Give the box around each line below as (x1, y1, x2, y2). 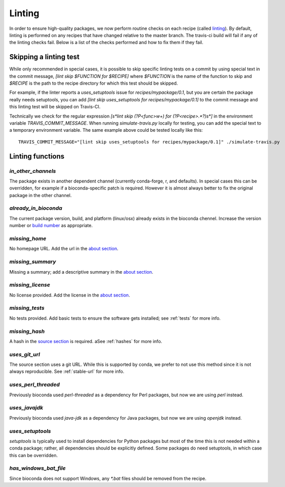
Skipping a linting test (9, 53, 79, 61)
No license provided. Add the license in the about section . (9, 292, 130, 298)
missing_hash (9, 327, 45, 334)
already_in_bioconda (9, 205, 63, 212)
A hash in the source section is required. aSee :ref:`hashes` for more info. (9, 338, 162, 344)
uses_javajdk (9, 404, 44, 411)
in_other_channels (9, 167, 56, 174)
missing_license (9, 281, 51, 288)
